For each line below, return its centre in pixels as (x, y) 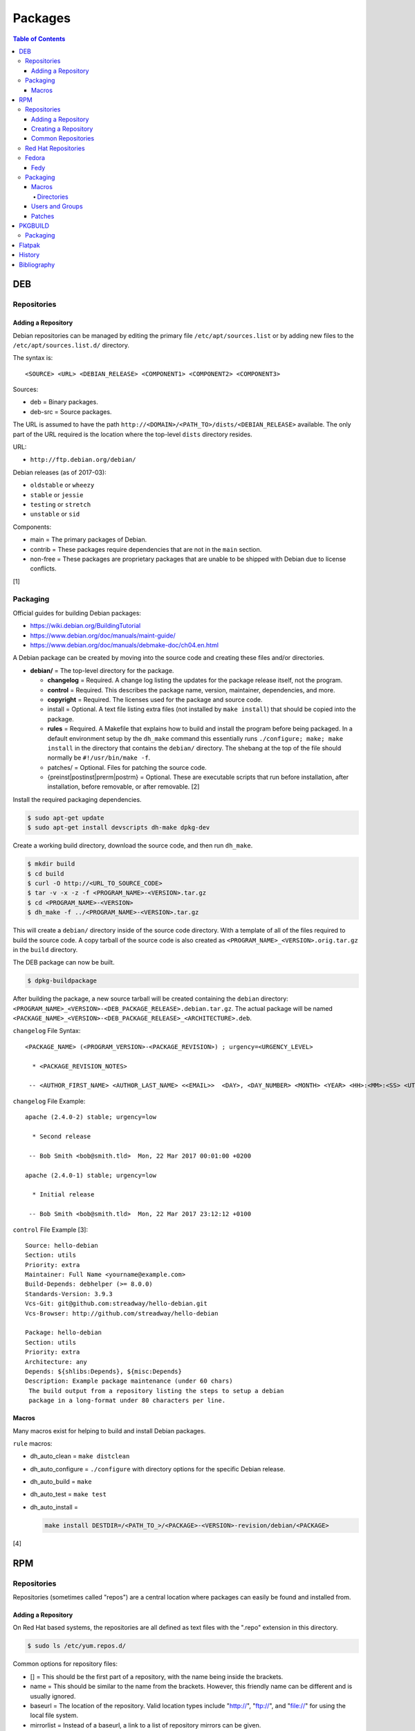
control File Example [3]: (50, 1230)
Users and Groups (57, 206)
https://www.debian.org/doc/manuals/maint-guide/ (103, 635)
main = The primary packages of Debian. (89, 539)
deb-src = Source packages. (71, 411)
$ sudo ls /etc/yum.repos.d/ (77, 1646)
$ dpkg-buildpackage (62, 981)
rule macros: (33, 1443)
